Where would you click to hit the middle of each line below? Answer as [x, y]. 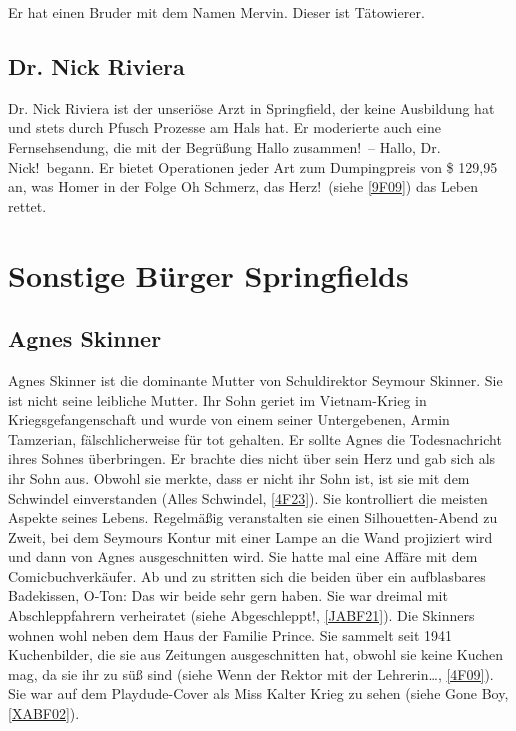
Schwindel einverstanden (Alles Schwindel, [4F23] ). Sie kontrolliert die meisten [248, 497]
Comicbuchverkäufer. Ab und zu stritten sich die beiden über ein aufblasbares [247, 575]
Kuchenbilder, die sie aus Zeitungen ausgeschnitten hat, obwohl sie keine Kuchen [256, 654]
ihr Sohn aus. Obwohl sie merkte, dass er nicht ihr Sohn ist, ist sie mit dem [239, 477]
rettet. [27, 205]
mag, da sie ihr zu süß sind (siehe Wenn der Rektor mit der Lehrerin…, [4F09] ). [251, 673]
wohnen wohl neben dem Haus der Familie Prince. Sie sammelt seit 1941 [230, 634]
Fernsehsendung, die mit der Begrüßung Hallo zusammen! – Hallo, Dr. [224, 146]
